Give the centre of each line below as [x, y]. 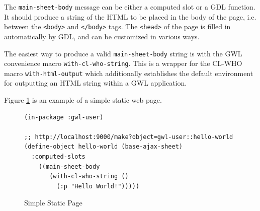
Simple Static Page [53, 203]
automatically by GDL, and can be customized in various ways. [102, 36]
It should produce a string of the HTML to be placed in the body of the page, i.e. [130, 16]
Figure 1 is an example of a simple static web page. [83, 100]
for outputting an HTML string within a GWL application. [96, 83]
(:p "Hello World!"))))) [98, 186]
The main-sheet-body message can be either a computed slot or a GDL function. [130, 7]
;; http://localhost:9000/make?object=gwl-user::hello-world [129, 137]
